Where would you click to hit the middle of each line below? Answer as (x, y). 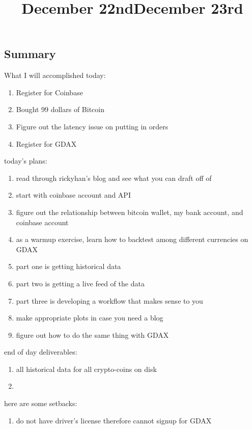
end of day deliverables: (41, 352)
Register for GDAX (46, 143)
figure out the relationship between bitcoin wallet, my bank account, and (130, 212)
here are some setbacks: (41, 403)
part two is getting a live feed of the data (80, 283)
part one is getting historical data (68, 266)
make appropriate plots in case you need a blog (90, 318)
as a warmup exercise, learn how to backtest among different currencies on (132, 239)
